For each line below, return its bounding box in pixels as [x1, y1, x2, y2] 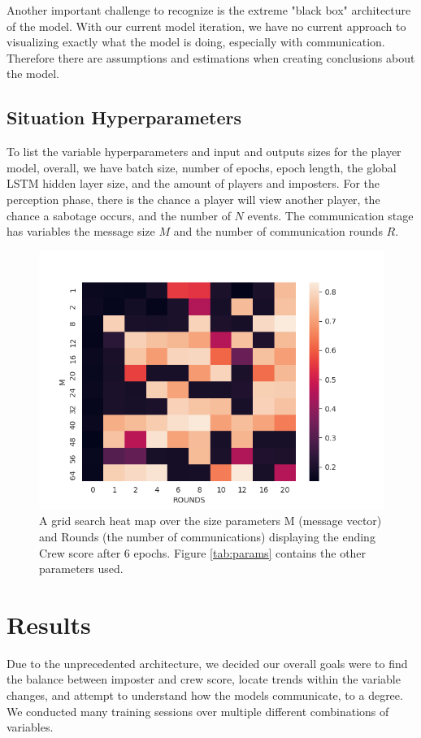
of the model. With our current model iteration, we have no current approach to [7, 17, 406, 34]
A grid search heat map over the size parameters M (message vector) [39, 512, 382, 529]
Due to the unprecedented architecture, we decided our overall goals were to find [7, 654, 408, 671]
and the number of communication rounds [173, 223, 383, 240]
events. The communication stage [247, 206, 414, 224]
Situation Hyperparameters [7, 105, 242, 130]
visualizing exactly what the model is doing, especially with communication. [7, 33, 385, 50]
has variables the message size [7, 223, 155, 240]
